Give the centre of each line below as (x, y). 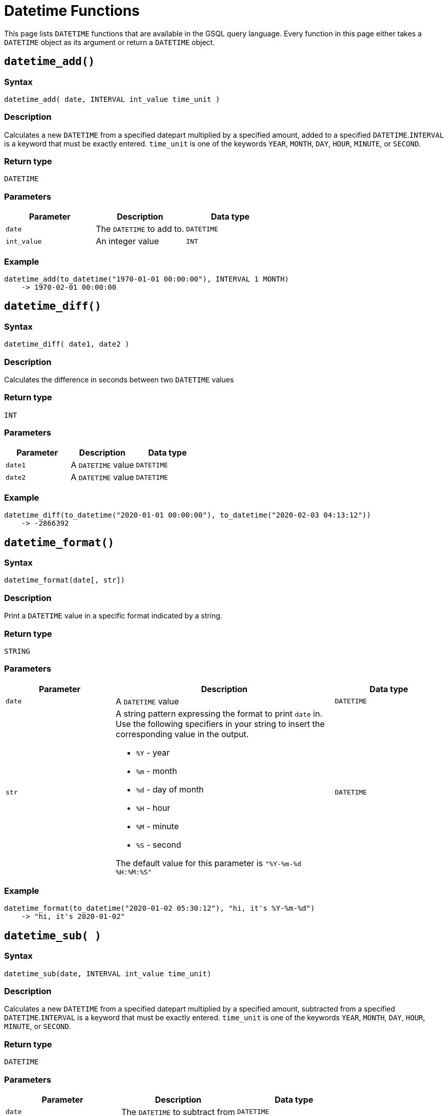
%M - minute (158, 826)
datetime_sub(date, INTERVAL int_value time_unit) (108, 973)
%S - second (159, 844)
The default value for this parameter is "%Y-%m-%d (209, 863)
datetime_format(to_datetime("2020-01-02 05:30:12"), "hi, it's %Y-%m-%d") (159, 908)
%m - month (157, 771)
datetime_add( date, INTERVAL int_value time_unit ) (112, 99)
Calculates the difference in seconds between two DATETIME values (119, 379)
